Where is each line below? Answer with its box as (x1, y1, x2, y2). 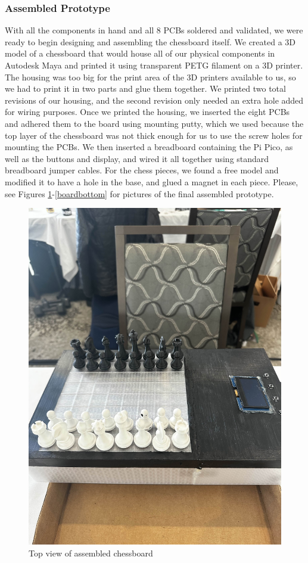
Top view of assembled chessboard (29, 547, 153, 559)
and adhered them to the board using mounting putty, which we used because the (5, 117, 304, 129)
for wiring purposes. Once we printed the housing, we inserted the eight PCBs (5, 105, 290, 118)
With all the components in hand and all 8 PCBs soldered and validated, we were (5, 24, 303, 36)
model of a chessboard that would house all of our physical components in (5, 47, 275, 60)
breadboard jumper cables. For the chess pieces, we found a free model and (5, 164, 279, 176)
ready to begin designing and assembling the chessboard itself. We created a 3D (5, 35, 296, 48)
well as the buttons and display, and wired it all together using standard (5, 152, 269, 164)
